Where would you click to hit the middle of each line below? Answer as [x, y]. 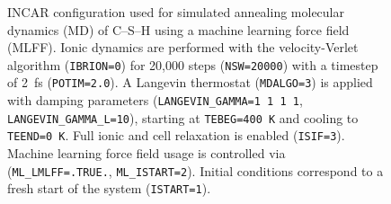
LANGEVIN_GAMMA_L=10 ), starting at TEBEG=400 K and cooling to [183, 117]
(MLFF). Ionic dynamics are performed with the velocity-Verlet [183, 47]
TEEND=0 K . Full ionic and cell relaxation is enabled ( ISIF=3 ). [176, 135]
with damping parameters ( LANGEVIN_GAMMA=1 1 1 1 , [155, 100]
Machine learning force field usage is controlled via [147, 153]
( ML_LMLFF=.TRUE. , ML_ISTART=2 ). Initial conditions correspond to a [195, 170]
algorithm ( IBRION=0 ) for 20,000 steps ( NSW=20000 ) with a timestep [193, 64]
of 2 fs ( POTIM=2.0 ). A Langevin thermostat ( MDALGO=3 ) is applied [190, 82]
